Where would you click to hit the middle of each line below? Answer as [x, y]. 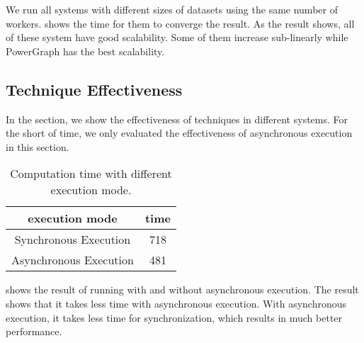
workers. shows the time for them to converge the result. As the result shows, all [180, 23]
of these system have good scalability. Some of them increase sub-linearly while [177, 37]
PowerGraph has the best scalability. [85, 51]
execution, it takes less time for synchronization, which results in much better [174, 317]
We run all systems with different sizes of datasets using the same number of [172, 9]
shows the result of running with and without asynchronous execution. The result [182, 289]
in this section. [38, 146]
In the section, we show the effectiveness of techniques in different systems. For [177, 119]
